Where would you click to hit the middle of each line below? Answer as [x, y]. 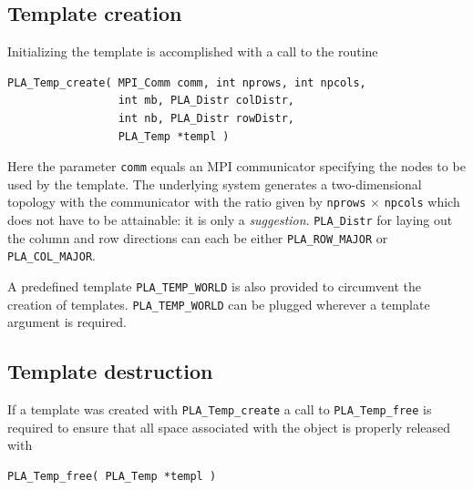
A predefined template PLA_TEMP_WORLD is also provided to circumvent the [215, 286]
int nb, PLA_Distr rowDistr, [206, 118]
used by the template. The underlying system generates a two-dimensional [215, 184]
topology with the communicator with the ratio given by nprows [187, 202]
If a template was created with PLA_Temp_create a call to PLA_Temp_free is [220, 409]
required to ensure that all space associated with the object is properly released [229, 427]
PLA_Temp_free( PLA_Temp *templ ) [112, 476]
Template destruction [110, 371]
